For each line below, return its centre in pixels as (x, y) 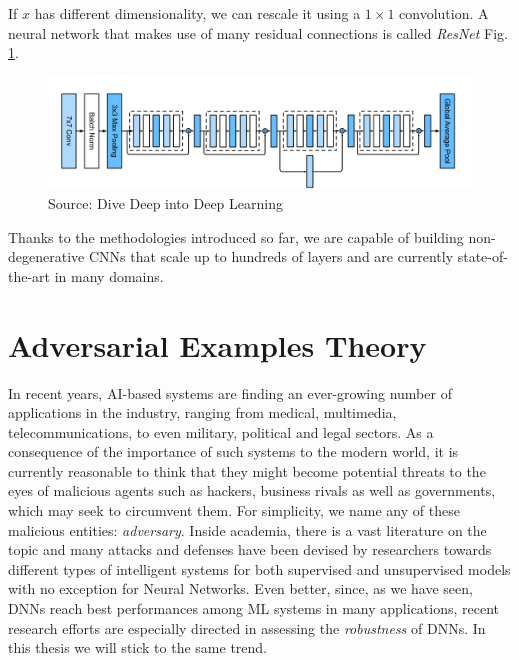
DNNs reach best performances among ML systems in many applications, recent (254, 608)
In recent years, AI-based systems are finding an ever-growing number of (230, 392)
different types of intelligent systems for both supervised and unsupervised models (259, 568)
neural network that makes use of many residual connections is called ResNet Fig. (258, 32)
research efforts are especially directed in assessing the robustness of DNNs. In (247, 627)
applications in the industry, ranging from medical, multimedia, (202, 412)
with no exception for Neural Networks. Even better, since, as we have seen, (240, 588)
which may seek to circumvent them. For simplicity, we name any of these (234, 510)
